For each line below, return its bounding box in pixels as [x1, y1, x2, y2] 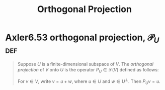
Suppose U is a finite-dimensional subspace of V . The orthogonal [17, 61, 153, 67]
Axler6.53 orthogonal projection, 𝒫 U [5, 32, 159, 45]
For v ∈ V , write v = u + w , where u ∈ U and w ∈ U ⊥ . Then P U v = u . [17, 77, 161, 85]
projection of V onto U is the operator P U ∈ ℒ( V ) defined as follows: [17, 66, 159, 74]
